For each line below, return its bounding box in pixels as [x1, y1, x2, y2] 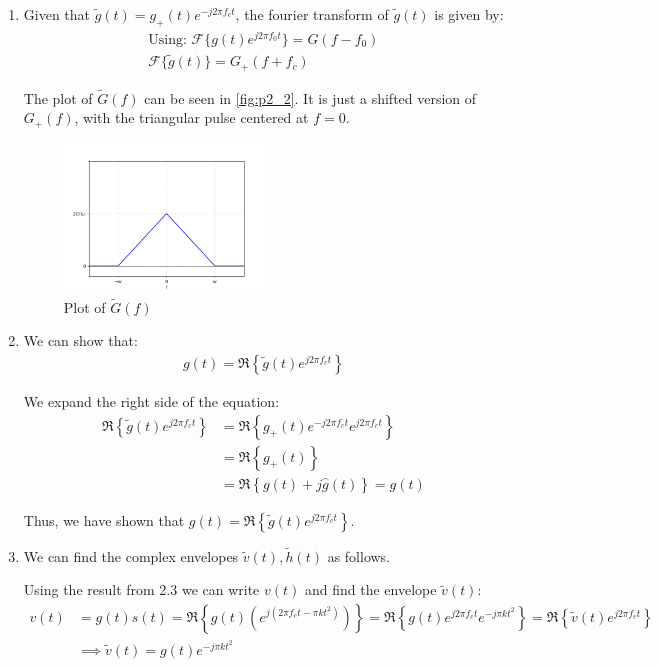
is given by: [434, 4, 504, 24]
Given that [23, 4, 91, 24]
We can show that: [23, 330, 138, 351]
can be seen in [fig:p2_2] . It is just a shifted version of [144, 87, 477, 108]
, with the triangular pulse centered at [74, 107, 309, 128]
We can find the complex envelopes [23, 545, 239, 566]
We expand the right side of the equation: [23, 390, 280, 411]
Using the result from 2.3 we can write [23, 579, 260, 600]
